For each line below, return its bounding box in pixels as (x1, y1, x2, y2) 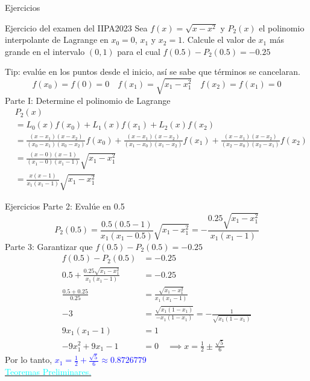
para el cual (117, 45, 160, 57)
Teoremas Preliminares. (5, 365, 92, 377)
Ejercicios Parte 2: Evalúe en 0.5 (5, 200, 125, 213)
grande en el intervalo (5, 45, 85, 57)
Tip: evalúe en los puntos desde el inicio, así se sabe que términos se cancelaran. (5, 65, 300, 78)
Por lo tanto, (5, 353, 52, 366)
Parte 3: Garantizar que (5, 240, 93, 252)
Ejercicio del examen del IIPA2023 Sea (5, 21, 148, 34)
